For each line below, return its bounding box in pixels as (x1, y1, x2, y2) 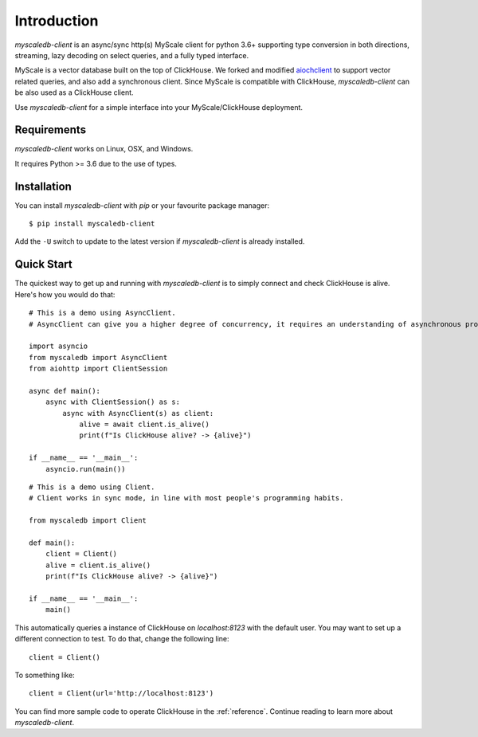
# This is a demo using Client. (29, 483, 155, 492)
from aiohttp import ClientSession (29, 364, 168, 374)
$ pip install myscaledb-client (29, 219, 155, 229)
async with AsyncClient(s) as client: (62, 409, 214, 418)
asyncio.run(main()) (45, 465, 126, 473)
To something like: (14, 670, 75, 680)
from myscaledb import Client (29, 516, 147, 525)
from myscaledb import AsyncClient (29, 353, 168, 362)
